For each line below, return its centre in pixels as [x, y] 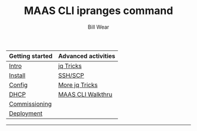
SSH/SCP [71, 75]
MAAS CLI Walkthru [85, 94]
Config [18, 85]
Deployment [26, 113]
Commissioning [30, 104]
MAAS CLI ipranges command [98, 11]
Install [17, 75]
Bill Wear [98, 27]
